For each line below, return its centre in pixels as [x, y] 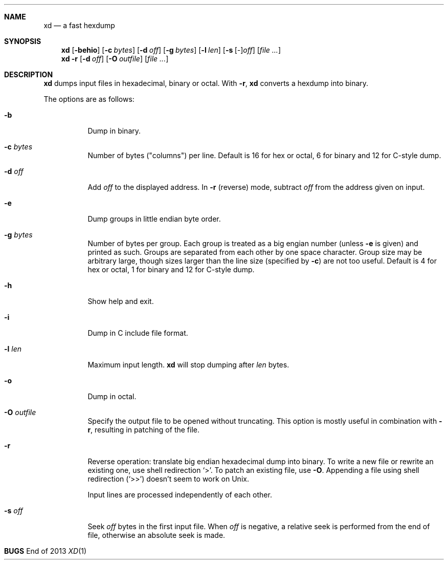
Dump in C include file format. [138, 333]
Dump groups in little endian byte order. [154, 219]
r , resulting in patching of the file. [143, 430]
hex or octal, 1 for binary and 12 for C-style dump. [171, 269]
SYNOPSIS [23, 41]
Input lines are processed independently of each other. [180, 495]
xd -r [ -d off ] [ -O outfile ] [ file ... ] [115, 59]
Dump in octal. [112, 396]
